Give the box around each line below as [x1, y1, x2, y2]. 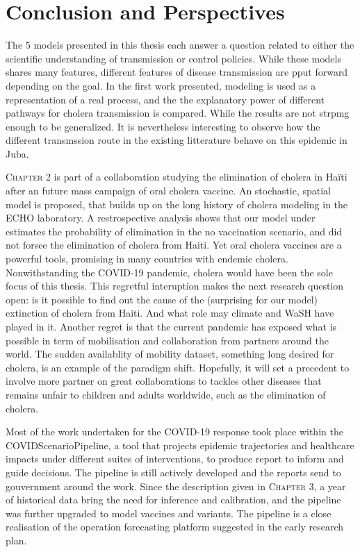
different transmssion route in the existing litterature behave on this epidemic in [6, 133, 347, 147]
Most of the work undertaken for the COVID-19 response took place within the [6, 424, 343, 439]
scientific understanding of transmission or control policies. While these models [6, 51, 341, 65]
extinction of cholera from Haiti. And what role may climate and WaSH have [6, 306, 334, 320]
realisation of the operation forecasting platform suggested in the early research [6, 519, 343, 534]
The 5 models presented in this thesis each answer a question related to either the [6, 37, 354, 52]
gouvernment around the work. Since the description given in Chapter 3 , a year [6, 478, 346, 493]
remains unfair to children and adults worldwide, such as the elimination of [6, 387, 326, 401]
